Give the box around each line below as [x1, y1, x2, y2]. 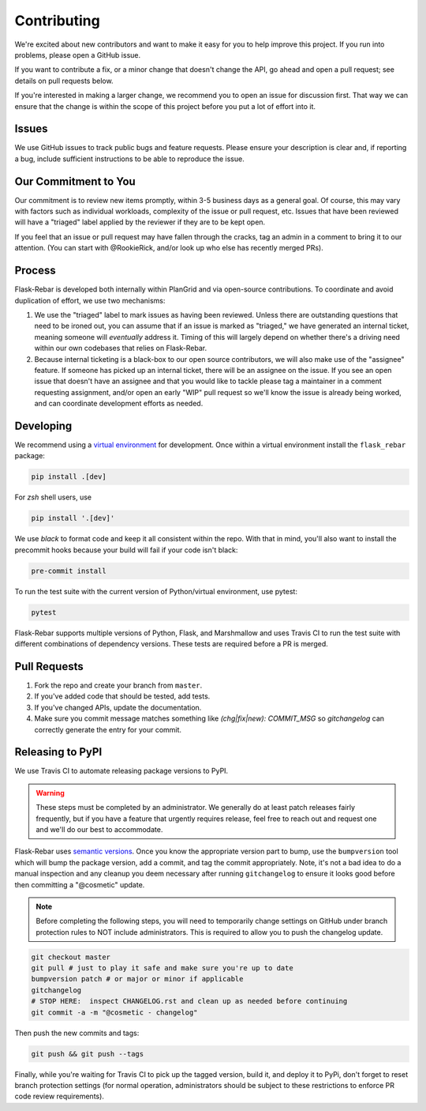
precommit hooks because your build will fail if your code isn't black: [14, 545, 238, 555]
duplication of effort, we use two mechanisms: [14, 296, 166, 305]
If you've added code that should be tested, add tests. [34, 691, 211, 701]
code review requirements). [14, 1091, 104, 1102]
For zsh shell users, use [14, 492, 92, 502]
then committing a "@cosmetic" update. [14, 879, 145, 889]
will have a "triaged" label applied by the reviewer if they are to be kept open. [14, 217, 266, 227]
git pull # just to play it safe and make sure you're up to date [31, 964, 293, 973]
